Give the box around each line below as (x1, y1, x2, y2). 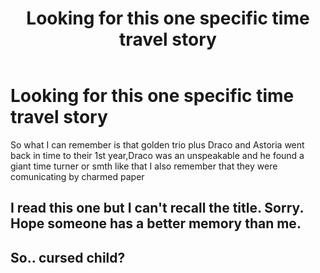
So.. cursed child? (10, 249, 126, 266)
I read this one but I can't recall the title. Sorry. (10, 200, 304, 217)
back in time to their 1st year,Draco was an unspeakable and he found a (10, 149, 305, 161)
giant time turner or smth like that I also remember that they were (10, 160, 278, 172)
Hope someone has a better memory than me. (10, 215, 302, 232)
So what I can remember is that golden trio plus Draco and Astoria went (10, 138, 305, 151)
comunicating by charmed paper (10, 170, 145, 182)
